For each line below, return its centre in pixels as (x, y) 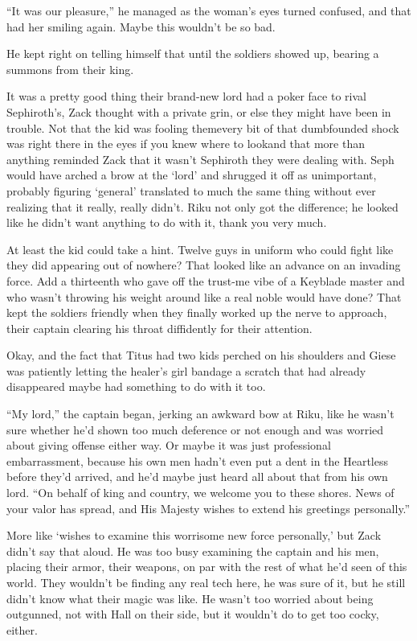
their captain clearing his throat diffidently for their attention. (159, 328)
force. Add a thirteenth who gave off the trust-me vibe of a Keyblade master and (206, 280)
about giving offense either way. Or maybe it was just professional (169, 445)
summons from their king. (70, 69)
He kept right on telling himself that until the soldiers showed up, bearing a (193, 53)
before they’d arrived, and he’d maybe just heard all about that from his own (197, 477)
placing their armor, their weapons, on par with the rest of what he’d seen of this (207, 567)
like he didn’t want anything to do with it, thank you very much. (167, 222)
